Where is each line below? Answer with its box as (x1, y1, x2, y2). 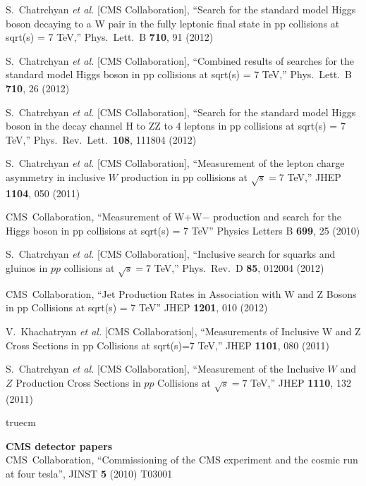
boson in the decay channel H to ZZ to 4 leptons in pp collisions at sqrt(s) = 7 (6, 118, 346, 133)
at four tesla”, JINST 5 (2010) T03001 (6, 466, 173, 480)
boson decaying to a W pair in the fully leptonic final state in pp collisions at (6, 15, 340, 30)
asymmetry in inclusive (6, 169, 105, 184)
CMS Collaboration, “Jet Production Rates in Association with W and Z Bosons (6, 286, 357, 301)
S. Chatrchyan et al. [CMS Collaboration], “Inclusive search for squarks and (6, 247, 336, 261)
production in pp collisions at (121, 169, 248, 184)
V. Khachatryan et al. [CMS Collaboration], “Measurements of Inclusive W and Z (6, 324, 361, 339)
